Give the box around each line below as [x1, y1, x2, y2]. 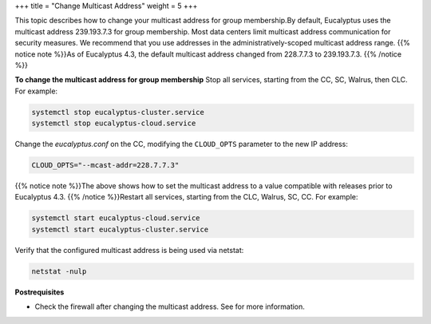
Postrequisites [14, 287, 65, 297]
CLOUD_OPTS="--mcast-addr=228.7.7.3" [31, 160, 180, 170]
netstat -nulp [31, 267, 87, 275]
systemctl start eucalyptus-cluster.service [31, 224, 209, 234]
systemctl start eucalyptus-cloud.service [31, 214, 200, 223]
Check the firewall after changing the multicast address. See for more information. [34, 302, 305, 311]
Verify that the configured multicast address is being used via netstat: [14, 245, 244, 255]
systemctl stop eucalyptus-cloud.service [31, 119, 196, 128]
